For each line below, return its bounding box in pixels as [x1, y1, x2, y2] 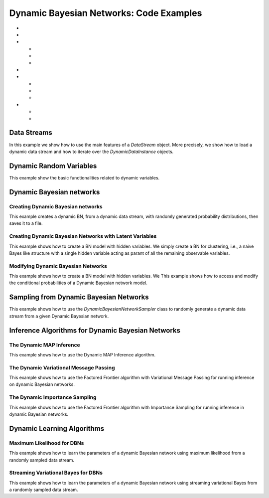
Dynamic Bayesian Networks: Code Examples [9, 7, 202, 18]
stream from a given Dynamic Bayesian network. [9, 313, 109, 319]
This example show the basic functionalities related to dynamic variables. [9, 174, 160, 180]
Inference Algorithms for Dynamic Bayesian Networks [9, 326, 181, 334]
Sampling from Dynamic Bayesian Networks [9, 293, 149, 302]
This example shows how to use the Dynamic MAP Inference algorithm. [9, 351, 156, 357]
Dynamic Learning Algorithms [9, 424, 105, 433]
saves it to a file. [9, 220, 43, 226]
